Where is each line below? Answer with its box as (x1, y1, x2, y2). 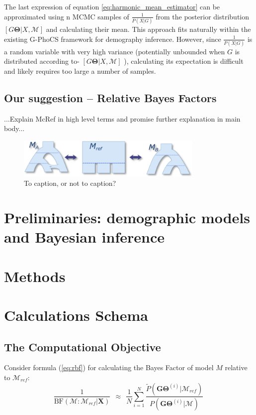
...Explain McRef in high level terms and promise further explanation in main (4, 113, 241, 124)
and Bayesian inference (4, 227, 165, 247)
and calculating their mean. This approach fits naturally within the (46, 23, 251, 34)
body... (4, 123, 25, 134)
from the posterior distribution (156, 11, 250, 21)
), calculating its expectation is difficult (124, 56, 244, 66)
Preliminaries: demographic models (4, 207, 250, 228)
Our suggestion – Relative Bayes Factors (4, 90, 217, 105)
